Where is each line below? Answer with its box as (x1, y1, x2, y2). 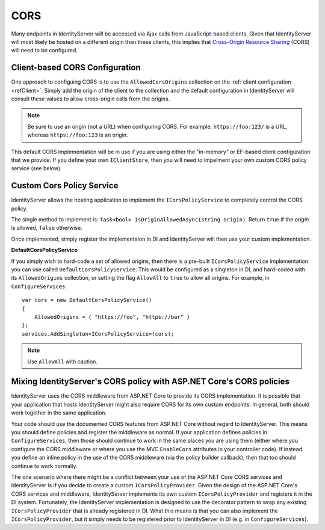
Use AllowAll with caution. (27, 358, 97, 365)
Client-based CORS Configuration (11, 63, 141, 73)
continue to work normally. (11, 462, 78, 469)
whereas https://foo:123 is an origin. (27, 131, 129, 138)
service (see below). (11, 165, 63, 172)
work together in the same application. (11, 409, 107, 416)
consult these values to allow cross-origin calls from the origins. (11, 95, 170, 102)
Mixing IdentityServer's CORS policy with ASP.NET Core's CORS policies (11, 377, 290, 387)
